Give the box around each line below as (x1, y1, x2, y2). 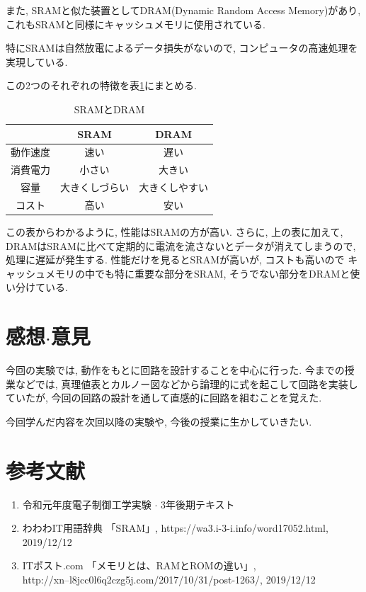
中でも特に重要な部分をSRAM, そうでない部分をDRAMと (84, 266, 350, 280)
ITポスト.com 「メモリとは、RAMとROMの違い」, (22, 558, 256, 573)
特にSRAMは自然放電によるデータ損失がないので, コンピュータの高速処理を (6, 40, 358, 55)
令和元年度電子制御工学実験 (22, 496, 151, 511)
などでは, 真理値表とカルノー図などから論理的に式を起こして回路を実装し (15, 376, 358, 391)
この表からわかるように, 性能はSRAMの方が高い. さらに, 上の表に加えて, (6, 224, 343, 239)
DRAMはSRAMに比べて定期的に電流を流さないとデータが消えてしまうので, (6, 238, 356, 253)
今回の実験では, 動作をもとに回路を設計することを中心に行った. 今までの (6, 363, 345, 377)
